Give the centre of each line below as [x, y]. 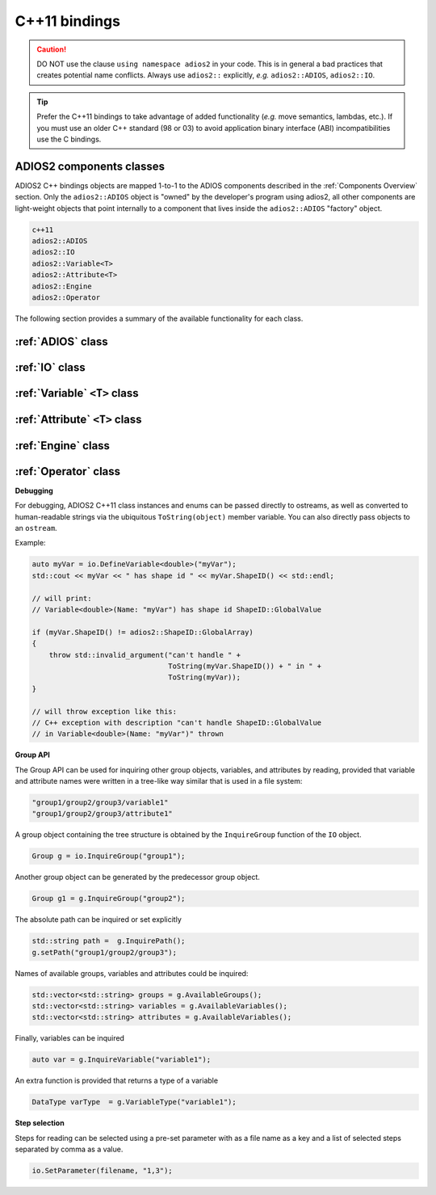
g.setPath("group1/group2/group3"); [105, 952]
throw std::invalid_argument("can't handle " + [145, 655]
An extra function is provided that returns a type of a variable [116, 1081]
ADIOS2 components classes [90, 166]
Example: [30, 543]
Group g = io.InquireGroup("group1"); [109, 856]
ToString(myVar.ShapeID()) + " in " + [245, 666]
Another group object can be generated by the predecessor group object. [137, 877]
